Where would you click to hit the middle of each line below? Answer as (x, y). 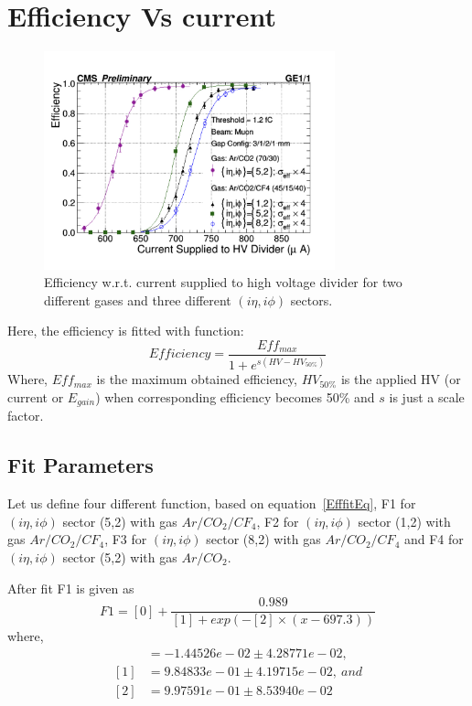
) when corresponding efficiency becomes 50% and (235, 397)
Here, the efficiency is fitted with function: (126, 331)
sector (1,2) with (404, 521)
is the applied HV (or (401, 379)
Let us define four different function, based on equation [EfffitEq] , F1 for (212, 503)
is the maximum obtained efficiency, (197, 379)
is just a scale (427, 397)
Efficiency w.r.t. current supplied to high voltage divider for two (223, 282)
